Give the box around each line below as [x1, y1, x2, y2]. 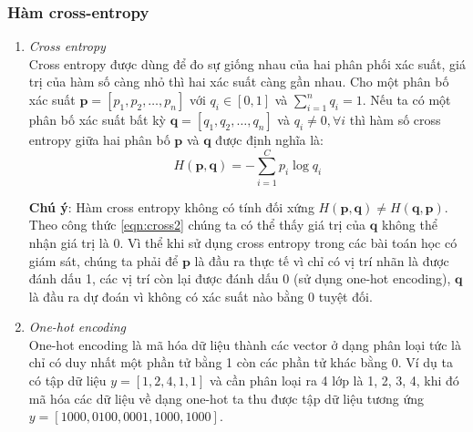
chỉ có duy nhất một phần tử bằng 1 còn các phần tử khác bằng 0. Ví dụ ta [28, 353, 453, 372]
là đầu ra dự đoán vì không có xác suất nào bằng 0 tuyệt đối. [28, 286, 373, 305]
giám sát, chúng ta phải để [28, 251, 179, 270]
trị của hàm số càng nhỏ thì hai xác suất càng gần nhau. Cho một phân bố [28, 72, 449, 91]
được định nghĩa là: [215, 130, 324, 149]
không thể [381, 215, 437, 234]
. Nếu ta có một [362, 90, 451, 108]
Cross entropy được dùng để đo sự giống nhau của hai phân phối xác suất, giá [28, 54, 466, 73]
